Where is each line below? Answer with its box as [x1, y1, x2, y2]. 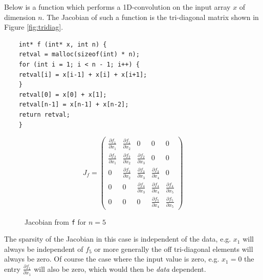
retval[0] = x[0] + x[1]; [18, 91, 107, 98]
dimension [4, 11, 36, 22]
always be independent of [4, 243, 83, 254]
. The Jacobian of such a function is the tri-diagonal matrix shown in [42, 11, 259, 22]
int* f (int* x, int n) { [18, 40, 107, 48]
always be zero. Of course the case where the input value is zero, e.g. [4, 253, 220, 264]
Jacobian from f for [25, 216, 86, 227]
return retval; [18, 111, 70, 118]
